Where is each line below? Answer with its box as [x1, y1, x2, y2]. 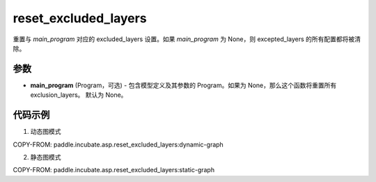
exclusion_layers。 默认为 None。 [30, 91, 127, 99]
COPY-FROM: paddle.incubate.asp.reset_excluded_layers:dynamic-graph [13, 140, 224, 149]
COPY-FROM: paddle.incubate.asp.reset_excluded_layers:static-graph [13, 166, 215, 174]
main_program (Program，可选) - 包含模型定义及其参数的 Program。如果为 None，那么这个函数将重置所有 [30, 81, 337, 89]
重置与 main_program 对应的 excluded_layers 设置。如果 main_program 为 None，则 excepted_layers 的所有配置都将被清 [13, 35, 361, 43]
